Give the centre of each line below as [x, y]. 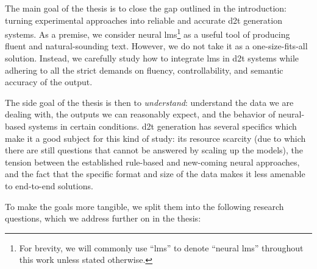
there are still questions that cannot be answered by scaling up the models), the [154, 150]
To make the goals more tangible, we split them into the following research [144, 206]
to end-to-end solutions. [49, 185]
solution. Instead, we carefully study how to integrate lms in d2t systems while [152, 58]
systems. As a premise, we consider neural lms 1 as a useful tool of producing [148, 33]
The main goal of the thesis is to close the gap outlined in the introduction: [146, 8]
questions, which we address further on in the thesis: [103, 218]
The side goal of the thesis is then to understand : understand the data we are [149, 102]
